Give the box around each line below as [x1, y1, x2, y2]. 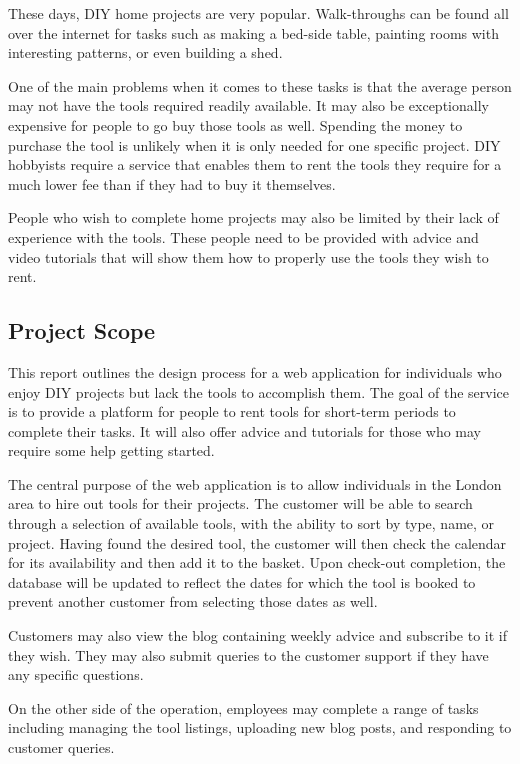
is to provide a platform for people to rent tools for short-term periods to [8, 401, 456, 422]
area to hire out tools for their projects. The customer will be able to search [8, 493, 473, 514]
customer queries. [8, 737, 115, 758]
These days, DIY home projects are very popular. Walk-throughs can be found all [8, 3, 509, 23]
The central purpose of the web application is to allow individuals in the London [8, 473, 502, 494]
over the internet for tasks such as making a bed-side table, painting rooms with [8, 22, 499, 43]
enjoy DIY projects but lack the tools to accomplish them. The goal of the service [8, 381, 510, 402]
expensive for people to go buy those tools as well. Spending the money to [8, 114, 463, 135]
